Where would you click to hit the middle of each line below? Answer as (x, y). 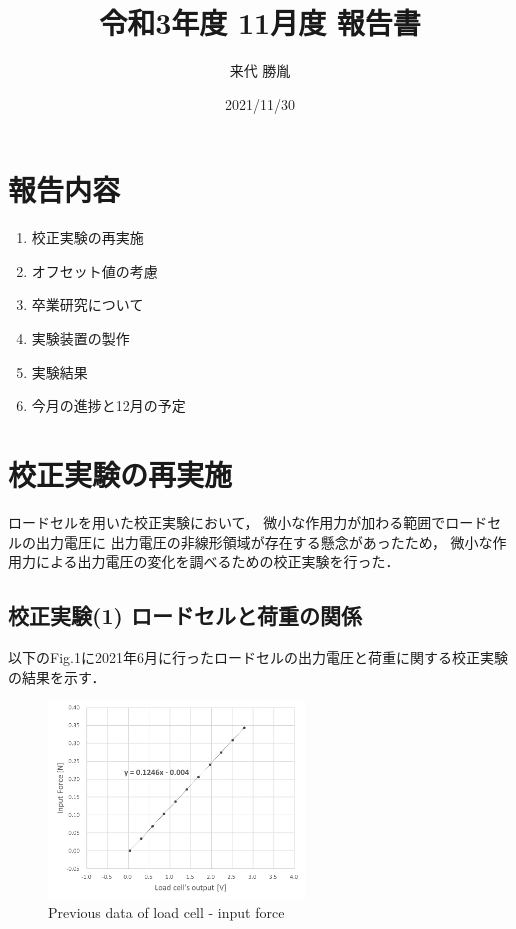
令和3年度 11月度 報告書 (260, 22)
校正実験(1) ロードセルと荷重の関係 (185, 615)
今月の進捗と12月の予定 (108, 405)
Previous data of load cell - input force (166, 912)
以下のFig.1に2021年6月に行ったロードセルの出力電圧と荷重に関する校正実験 (258, 656)
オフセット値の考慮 (94, 270)
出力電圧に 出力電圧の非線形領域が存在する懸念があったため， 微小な (264, 541)
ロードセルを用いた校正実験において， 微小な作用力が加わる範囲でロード (248, 521)
